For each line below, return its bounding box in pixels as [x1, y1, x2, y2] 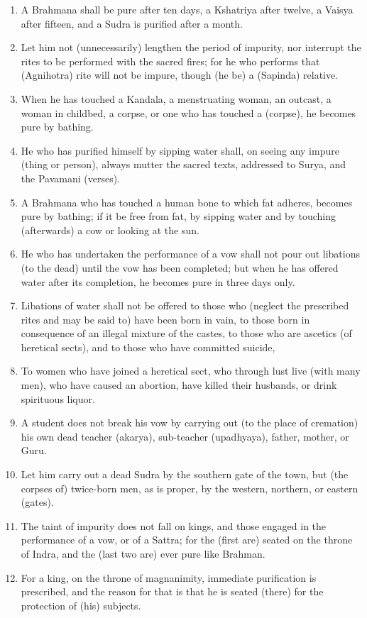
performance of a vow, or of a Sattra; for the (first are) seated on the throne [21, 532, 353, 547]
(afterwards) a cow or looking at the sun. [21, 222, 199, 237]
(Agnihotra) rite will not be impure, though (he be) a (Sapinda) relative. [21, 67, 339, 82]
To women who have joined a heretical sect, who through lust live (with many [21, 363, 361, 378]
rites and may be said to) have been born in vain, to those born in [21, 311, 310, 326]
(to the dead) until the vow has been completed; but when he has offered [21, 260, 339, 275]
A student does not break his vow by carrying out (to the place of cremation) [21, 415, 358, 430]
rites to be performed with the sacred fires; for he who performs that [21, 53, 320, 68]
